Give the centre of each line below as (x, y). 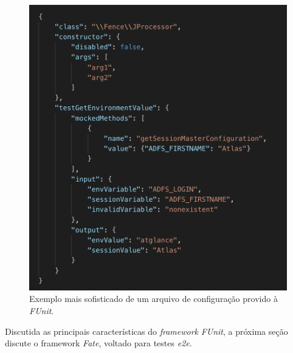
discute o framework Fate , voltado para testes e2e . (98, 343)
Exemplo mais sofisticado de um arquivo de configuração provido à (153, 299)
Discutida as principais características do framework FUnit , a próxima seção (146, 331)
